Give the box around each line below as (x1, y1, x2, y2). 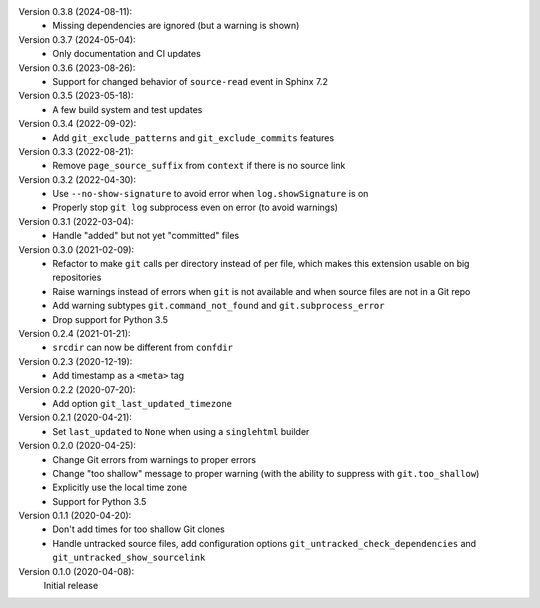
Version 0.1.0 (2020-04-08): (18, 565, 135, 577)
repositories (52, 271, 102, 284)
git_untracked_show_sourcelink (52, 552, 206, 564)
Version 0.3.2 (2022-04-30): (18, 173, 137, 185)
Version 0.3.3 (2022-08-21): (18, 145, 134, 157)
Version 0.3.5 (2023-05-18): (18, 90, 134, 102)
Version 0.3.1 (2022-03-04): (18, 215, 134, 227)
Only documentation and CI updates (52, 48, 202, 60)
